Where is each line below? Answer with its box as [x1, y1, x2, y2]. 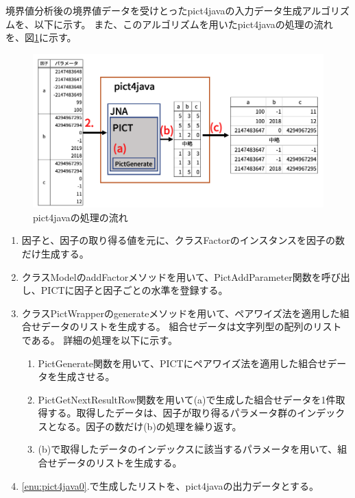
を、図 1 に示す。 [5, 30, 77, 45]
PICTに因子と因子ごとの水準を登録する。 [40, 283, 228, 297]
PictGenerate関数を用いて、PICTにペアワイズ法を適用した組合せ [38, 356, 328, 370]
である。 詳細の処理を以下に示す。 [21, 332, 177, 347]
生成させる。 [57, 369, 115, 384]
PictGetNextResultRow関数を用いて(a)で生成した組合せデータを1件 [38, 392, 336, 406]
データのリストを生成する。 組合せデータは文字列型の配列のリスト [40, 319, 342, 334]
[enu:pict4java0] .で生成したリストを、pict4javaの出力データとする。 [21, 478, 319, 493]
